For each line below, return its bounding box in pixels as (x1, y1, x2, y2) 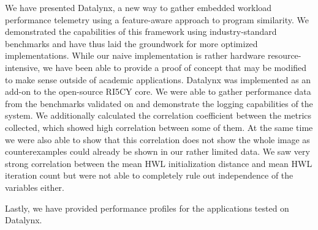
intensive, (5, 61, 40, 73)
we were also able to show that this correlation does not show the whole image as (5, 133, 310, 146)
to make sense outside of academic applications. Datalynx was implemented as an (5, 73, 311, 86)
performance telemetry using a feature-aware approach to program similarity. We (5, 13, 309, 26)
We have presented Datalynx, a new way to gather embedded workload (5, 1, 272, 13)
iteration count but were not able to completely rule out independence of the (5, 169, 293, 182)
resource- (267, 49, 301, 62)
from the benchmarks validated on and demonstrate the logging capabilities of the (5, 97, 313, 109)
